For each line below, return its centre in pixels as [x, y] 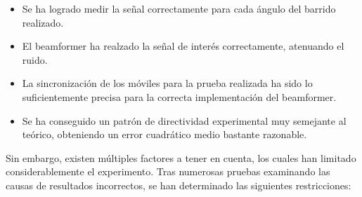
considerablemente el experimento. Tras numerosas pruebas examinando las [168, 171]
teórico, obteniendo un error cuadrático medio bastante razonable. [164, 134]
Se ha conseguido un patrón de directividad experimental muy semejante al [184, 120]
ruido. [35, 59]
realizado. [43, 22]
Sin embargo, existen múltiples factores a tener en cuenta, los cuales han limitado [181, 157]
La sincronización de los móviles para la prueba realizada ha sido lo [167, 83]
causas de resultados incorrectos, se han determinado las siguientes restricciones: [179, 185]
